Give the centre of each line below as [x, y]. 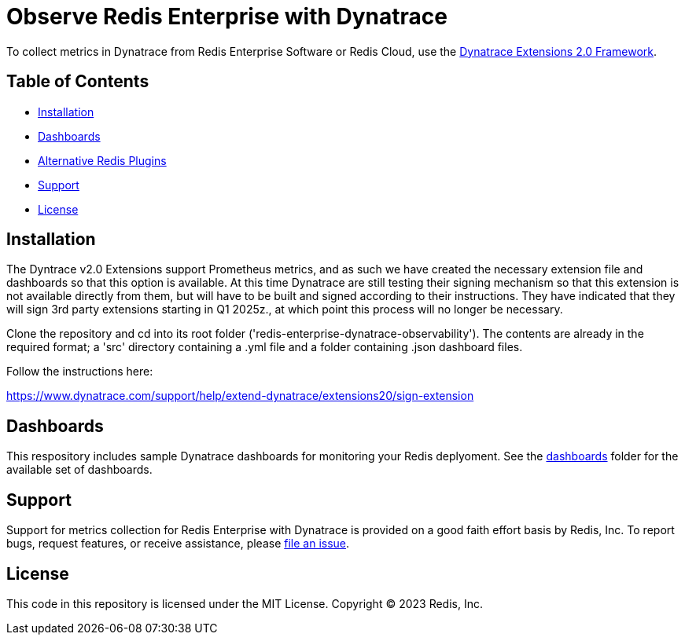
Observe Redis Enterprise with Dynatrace [227, 16]
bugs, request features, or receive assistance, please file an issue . [178, 544]
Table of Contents [78, 82]
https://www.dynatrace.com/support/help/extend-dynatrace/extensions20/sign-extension [240, 396]
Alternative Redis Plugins [102, 160]
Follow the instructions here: [80, 372]
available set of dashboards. [79, 470]
